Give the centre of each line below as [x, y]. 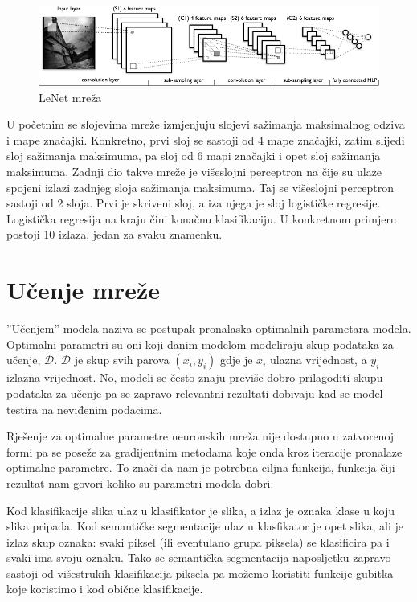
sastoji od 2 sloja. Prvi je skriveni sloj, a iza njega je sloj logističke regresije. [194, 203]
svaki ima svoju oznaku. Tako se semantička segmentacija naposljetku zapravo [199, 557]
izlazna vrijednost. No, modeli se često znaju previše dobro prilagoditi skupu [195, 377]
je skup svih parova [122, 360]
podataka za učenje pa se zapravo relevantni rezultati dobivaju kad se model [195, 393]
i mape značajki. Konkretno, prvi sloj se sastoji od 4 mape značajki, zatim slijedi [206, 139]
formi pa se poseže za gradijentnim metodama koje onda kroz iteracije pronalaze [204, 451]
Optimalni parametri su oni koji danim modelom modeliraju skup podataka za [200, 344]
